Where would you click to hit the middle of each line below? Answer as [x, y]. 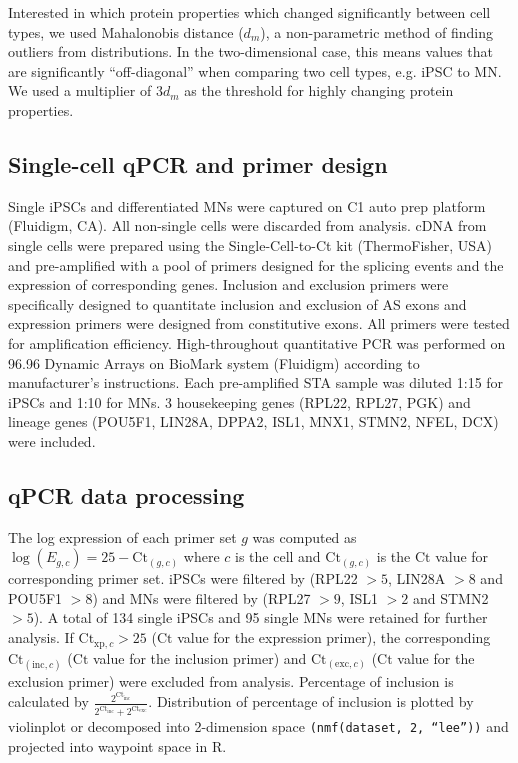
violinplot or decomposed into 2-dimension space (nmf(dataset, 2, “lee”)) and [258, 726]
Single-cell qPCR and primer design [198, 163]
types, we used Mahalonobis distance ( [126, 31]
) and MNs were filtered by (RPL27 [201, 597]
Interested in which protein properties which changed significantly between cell [249, 12]
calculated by [48, 701]
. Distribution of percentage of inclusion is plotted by [311, 701]
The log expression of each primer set [122, 536]
